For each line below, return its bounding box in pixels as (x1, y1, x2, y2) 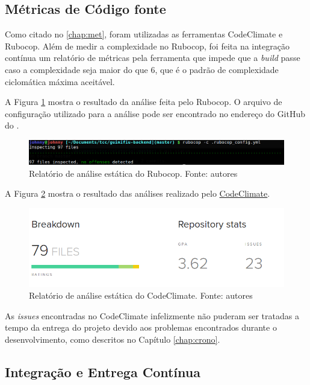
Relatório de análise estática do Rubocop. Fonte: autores (29, 167, 238, 179)
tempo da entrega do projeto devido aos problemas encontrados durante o (5, 321, 277, 334)
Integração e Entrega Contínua (5, 363, 200, 381)
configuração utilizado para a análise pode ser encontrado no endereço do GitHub (5, 107, 306, 119)
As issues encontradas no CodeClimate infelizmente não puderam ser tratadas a (5, 309, 299, 322)
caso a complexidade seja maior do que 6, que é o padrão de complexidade (5, 63, 279, 75)
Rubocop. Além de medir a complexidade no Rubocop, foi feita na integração (5, 39, 290, 52)
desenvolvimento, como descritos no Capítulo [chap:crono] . (5, 333, 220, 346)
